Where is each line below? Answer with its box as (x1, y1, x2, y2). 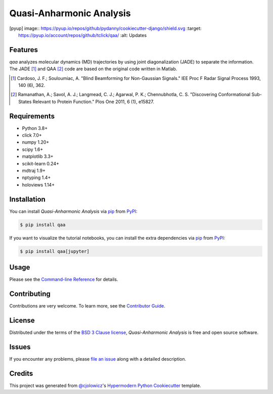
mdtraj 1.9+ (22, 167, 45, 174)
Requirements (9, 112, 55, 120)
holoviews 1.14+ (22, 182, 55, 188)
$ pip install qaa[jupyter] (20, 248, 89, 254)
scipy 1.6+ (22, 146, 43, 152)
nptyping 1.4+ (22, 174, 51, 181)
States (18, 99, 32, 105)
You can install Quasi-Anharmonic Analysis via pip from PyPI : (9, 208, 138, 214)
